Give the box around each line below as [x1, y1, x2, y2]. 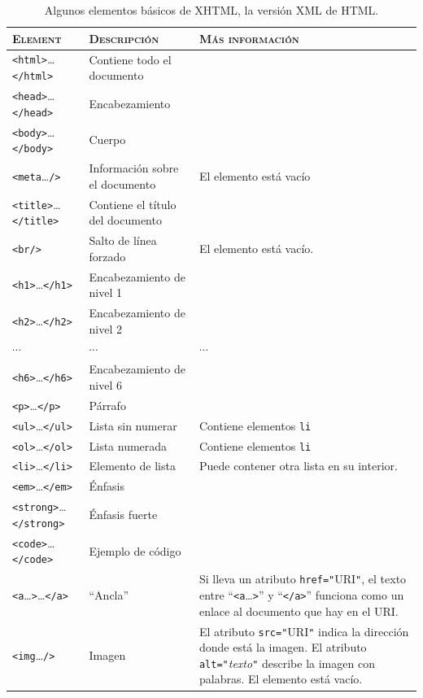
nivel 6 [89, 376, 122, 393]
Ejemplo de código [89, 542, 181, 559]
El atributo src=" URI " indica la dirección [198, 622, 409, 639]
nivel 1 [89, 284, 122, 301]
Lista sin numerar [89, 417, 177, 434]
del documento [89, 212, 162, 229]
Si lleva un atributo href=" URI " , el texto [198, 570, 407, 587]
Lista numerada [89, 437, 168, 454]
